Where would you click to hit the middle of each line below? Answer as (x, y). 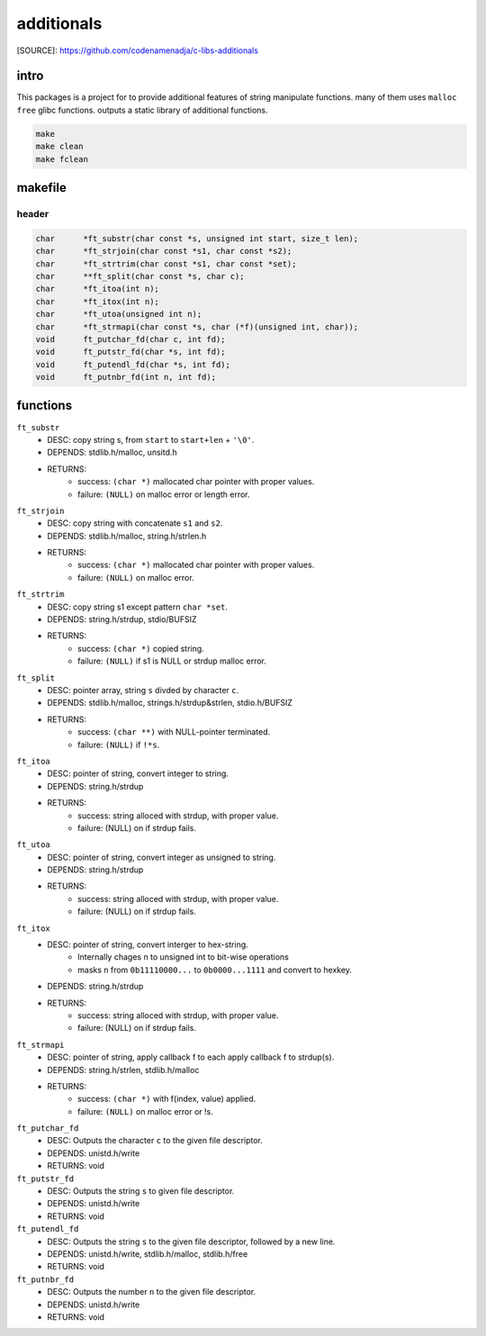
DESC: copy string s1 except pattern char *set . (138, 607)
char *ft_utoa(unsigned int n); (119, 314)
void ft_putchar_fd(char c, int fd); (130, 339)
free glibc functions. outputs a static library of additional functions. (143, 110)
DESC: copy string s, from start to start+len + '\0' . (151, 439)
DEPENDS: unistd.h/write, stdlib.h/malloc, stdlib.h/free (148, 1254)
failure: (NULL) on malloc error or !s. (145, 1111)
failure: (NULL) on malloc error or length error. (164, 494)
